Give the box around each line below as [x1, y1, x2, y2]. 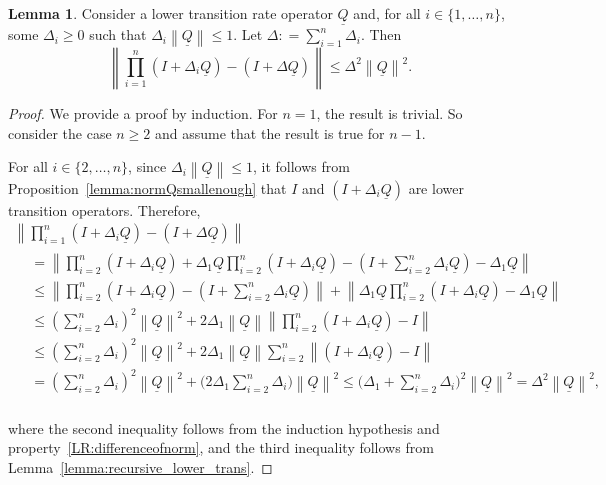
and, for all [353, 3, 421, 23]
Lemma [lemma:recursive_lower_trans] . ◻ [8, 456, 273, 477]
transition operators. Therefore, [8, 199, 201, 220]
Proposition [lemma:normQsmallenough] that [8, 177, 287, 198]
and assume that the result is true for [155, 122, 385, 143]
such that [89, 24, 147, 45]
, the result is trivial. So [316, 103, 463, 124]
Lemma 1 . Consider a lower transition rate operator [8, 3, 333, 23]
